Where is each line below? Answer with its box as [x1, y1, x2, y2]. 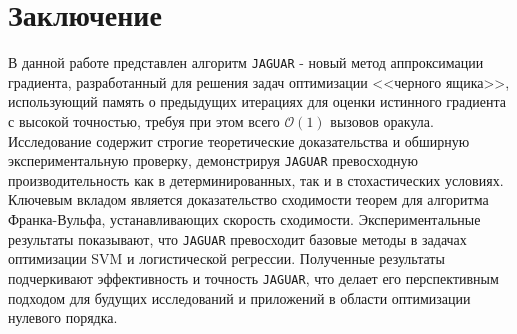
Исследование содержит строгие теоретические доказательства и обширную [8, 130, 470, 151]
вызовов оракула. [330, 110, 434, 131]
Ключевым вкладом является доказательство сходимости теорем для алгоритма [8, 189, 489, 210]
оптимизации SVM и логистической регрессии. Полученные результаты [8, 248, 445, 269]
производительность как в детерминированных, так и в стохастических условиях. [8, 169, 504, 190]
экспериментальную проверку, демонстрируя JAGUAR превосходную [8, 150, 419, 171]
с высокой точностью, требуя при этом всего [8, 110, 280, 131]
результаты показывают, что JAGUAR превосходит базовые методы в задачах [8, 228, 467, 249]
